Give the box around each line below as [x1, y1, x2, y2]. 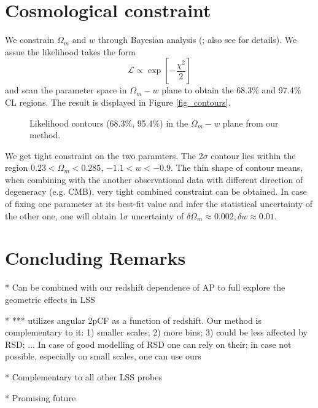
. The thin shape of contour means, [170, 161, 303, 174]
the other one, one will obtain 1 [5, 209, 123, 222]
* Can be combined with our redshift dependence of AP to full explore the [5, 281, 285, 294]
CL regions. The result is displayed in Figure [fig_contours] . [5, 95, 231, 108]
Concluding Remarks [5, 245, 186, 270]
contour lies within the [211, 149, 296, 162]
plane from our [222, 116, 279, 129]
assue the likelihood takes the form [5, 45, 136, 58]
